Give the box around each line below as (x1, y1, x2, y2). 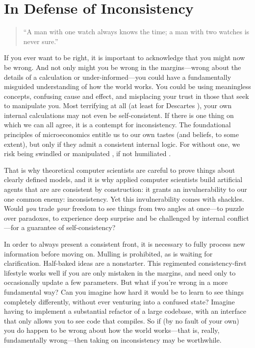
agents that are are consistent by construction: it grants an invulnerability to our (4, 184, 247, 194)
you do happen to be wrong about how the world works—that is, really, (4, 325, 220, 335)
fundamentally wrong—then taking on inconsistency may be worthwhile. (4, 334, 222, 345)
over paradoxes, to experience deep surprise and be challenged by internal (4, 212, 225, 223)
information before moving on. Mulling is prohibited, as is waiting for (4, 248, 213, 258)
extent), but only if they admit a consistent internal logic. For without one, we (4, 139, 240, 149)
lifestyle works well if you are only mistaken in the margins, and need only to (4, 267, 236, 278)
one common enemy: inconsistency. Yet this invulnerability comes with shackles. (4, 193, 244, 204)
